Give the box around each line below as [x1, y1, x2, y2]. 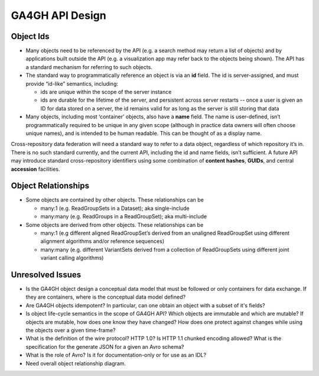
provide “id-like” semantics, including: [25, 80, 118, 87]
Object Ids [11, 31, 50, 41]
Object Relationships [11, 181, 90, 191]
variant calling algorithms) [40, 254, 104, 261]
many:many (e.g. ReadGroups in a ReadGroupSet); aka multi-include [40, 213, 207, 220]
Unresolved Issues [11, 270, 82, 280]
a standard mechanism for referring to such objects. [25, 63, 153, 70]
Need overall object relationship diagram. [25, 359, 126, 367]
